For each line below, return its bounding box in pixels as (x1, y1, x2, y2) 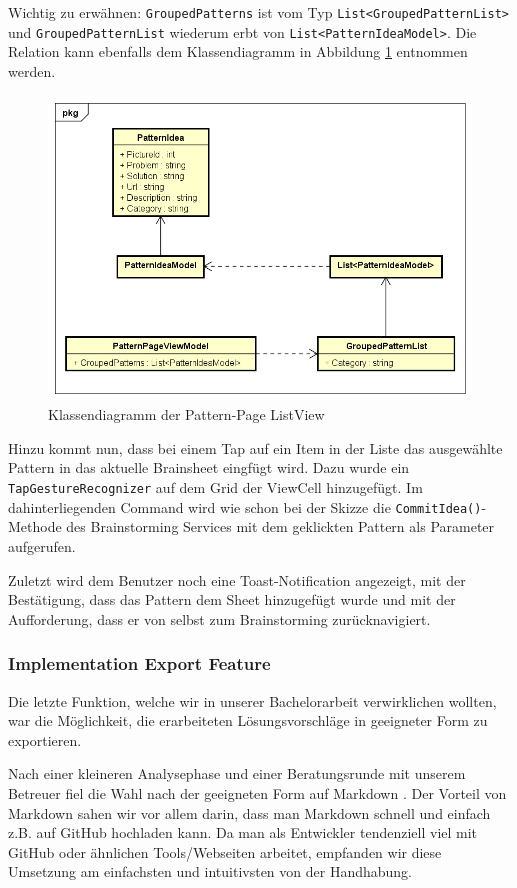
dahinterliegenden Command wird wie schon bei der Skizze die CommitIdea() (8, 496, 482, 517)
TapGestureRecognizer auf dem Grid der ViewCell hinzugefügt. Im (8, 477, 423, 498)
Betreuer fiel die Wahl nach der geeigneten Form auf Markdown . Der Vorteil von (8, 782, 507, 803)
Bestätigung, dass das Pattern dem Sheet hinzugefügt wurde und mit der (8, 589, 456, 610)
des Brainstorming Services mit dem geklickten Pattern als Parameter (66, 516, 495, 537)
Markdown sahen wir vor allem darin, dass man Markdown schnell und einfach (8, 802, 491, 823)
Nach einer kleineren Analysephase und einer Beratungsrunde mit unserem (8, 763, 466, 784)
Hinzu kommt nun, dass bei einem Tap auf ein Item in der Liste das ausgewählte (8, 437, 503, 458)
